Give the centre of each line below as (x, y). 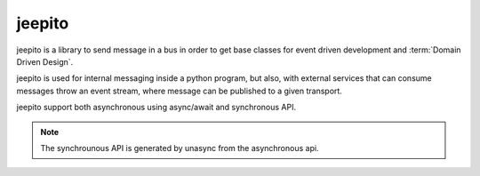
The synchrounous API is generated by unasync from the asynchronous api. (180, 148)
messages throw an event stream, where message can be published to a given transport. (179, 91)
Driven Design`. (45, 61)
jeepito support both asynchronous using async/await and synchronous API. (156, 108)
